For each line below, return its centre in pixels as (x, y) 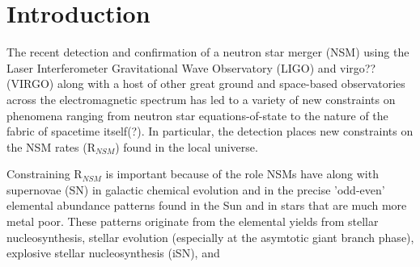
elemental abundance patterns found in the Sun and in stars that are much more (207, 205)
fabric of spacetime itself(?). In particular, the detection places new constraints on (210, 131)
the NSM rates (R (51, 146)
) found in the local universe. (187, 146)
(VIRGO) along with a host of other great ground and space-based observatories (206, 83)
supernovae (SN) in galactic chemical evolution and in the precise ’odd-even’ (196, 189)
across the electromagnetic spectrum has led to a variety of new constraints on (201, 99)
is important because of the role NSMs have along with (242, 174)
